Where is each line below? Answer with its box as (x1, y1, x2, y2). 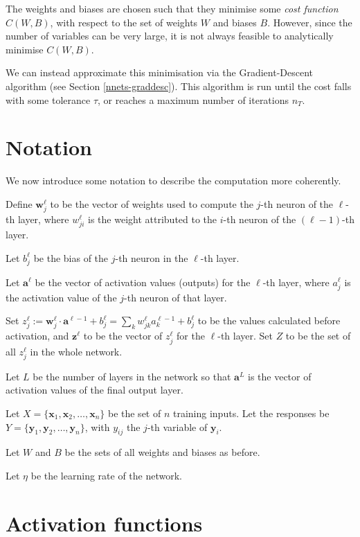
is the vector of (247, 369, 312, 383)
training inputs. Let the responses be (172, 405, 330, 420)
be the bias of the (33, 250, 109, 265)
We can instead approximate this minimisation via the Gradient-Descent (6, 65, 314, 80)
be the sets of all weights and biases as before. (64, 445, 260, 459)
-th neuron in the (115, 250, 188, 265)
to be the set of (285, 328, 351, 343)
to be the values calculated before (197, 313, 341, 328)
